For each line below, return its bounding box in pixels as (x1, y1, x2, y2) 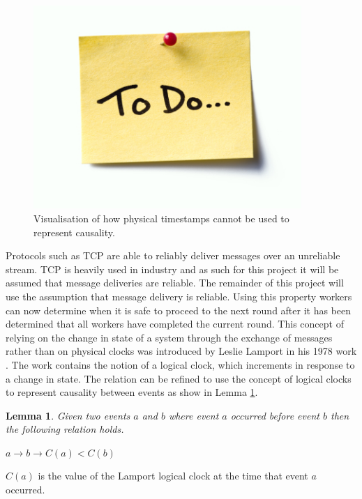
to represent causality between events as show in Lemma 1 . (6, 385, 258, 399)
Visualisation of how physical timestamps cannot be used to (33, 210, 289, 225)
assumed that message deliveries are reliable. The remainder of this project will (6, 275, 344, 290)
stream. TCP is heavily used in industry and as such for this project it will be (6, 261, 339, 276)
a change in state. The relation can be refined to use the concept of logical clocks (6, 371, 352, 385)
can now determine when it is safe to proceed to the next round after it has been (6, 302, 352, 317)
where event (168, 408, 219, 422)
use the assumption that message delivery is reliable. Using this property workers (6, 289, 352, 303)
